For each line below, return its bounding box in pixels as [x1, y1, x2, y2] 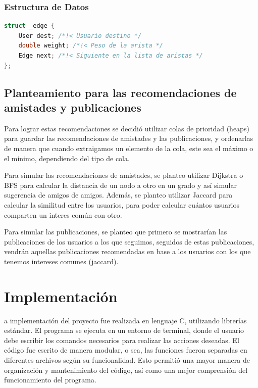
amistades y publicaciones [4, 99, 141, 115]
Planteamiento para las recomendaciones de [4, 84, 237, 100]
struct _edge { [4, 22, 55, 30]
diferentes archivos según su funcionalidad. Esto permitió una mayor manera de [4, 355, 250, 365]
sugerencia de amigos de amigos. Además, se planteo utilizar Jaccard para [4, 189, 233, 200]
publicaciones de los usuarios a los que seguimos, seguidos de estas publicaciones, [4, 236, 254, 247]
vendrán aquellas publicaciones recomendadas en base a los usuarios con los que [4, 246, 251, 257]
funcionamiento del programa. [4, 374, 96, 385]
